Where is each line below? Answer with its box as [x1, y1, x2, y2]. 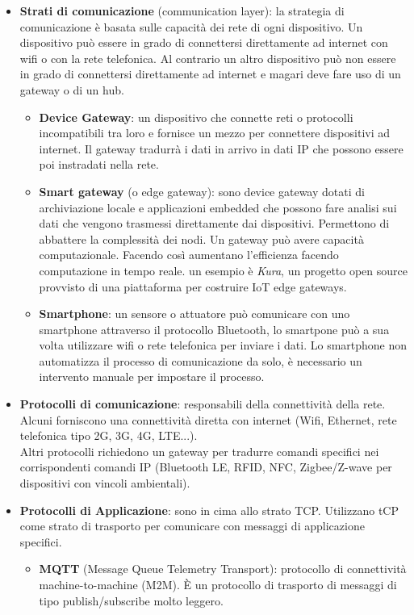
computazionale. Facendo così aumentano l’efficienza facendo [39, 246, 339, 263]
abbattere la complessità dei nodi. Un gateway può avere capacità [39, 230, 364, 247]
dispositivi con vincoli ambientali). [19, 475, 190, 492]
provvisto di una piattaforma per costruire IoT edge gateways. [39, 278, 347, 295]
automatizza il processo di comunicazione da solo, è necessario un [39, 352, 362, 369]
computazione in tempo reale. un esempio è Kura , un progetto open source [39, 261, 408, 278]
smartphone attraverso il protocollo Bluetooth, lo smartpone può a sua [39, 320, 390, 337]
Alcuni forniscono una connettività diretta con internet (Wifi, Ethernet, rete [19, 411, 397, 428]
